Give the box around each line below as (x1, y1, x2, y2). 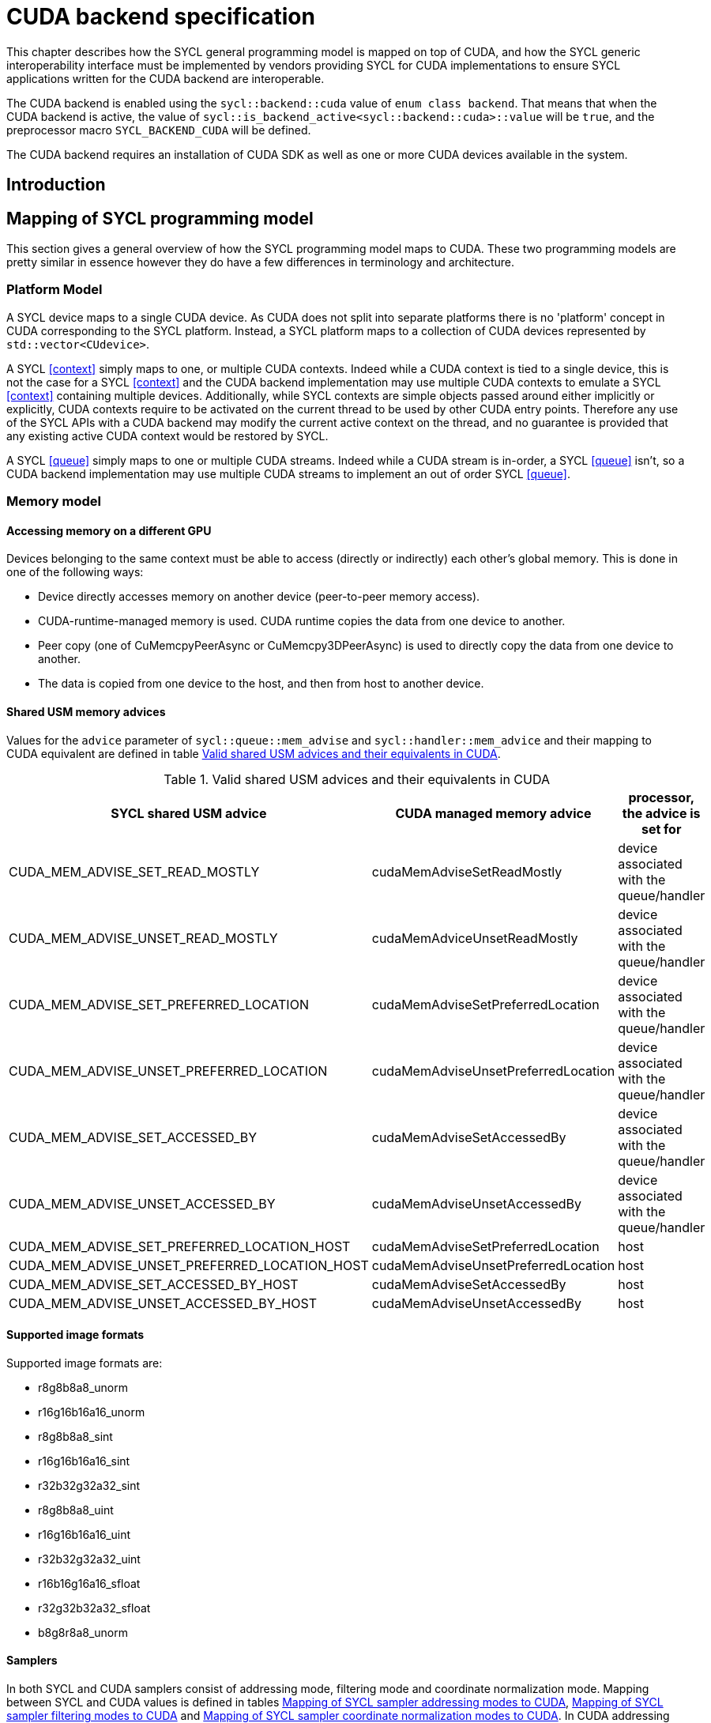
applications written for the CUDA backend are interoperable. (6, 71, 325, 85)
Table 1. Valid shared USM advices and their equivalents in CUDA (164, 771, 550, 787)
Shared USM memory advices (6, 704, 166, 718)
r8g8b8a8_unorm (38, 1380, 129, 1394)
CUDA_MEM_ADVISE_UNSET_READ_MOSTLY (9, 929, 278, 946)
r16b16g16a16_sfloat (38, 1576, 141, 1590)
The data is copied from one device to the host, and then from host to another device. (38, 677, 484, 691)
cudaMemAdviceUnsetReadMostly (371, 929, 578, 946)
